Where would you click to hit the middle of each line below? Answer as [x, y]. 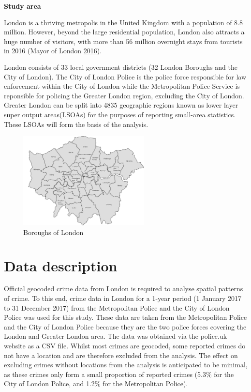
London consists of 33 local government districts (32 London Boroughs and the [121, 67]
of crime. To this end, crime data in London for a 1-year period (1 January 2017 [123, 298]
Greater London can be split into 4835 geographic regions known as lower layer [121, 105]
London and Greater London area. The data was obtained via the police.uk [116, 336]
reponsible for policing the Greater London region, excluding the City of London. [124, 95]
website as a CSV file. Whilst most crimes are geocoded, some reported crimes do [125, 346]
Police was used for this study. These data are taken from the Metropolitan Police [125, 317]
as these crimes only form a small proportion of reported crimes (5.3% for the [119, 374]
